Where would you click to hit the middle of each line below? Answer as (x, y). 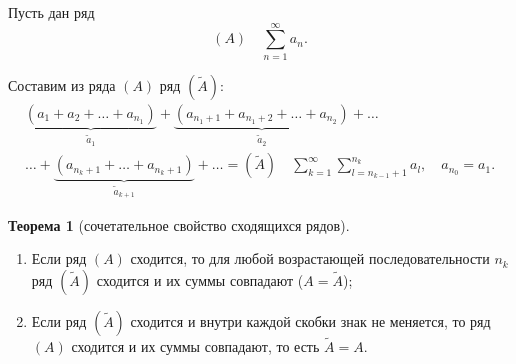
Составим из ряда (62, 84)
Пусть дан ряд (51, 12)
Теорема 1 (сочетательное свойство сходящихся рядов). (179, 224)
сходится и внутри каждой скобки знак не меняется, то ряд (310, 320)
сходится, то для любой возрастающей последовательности (310, 258)
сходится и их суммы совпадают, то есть (195, 346)
